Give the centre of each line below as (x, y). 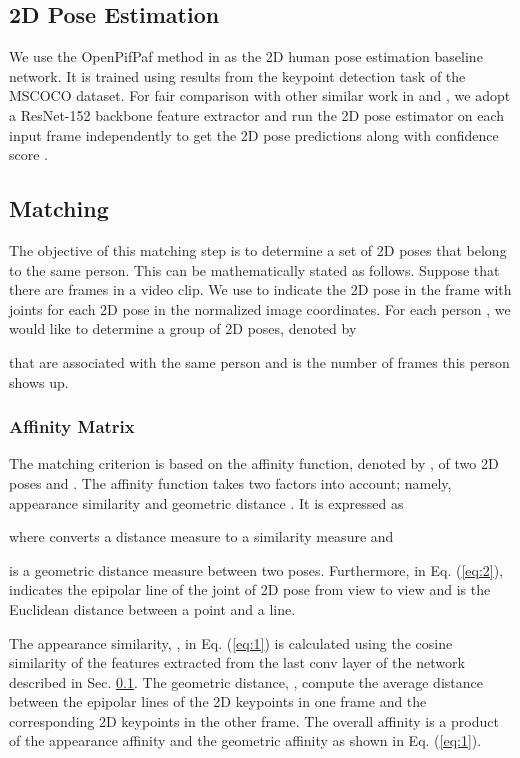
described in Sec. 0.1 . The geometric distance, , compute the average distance (246, 681)
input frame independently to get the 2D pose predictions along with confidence (254, 134)
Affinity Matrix (72, 426)
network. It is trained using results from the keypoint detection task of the (237, 75)
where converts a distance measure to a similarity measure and (201, 536)
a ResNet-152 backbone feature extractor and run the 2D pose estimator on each (257, 114)
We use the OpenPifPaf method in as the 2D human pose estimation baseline (246, 56)
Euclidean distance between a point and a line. (152, 608)
